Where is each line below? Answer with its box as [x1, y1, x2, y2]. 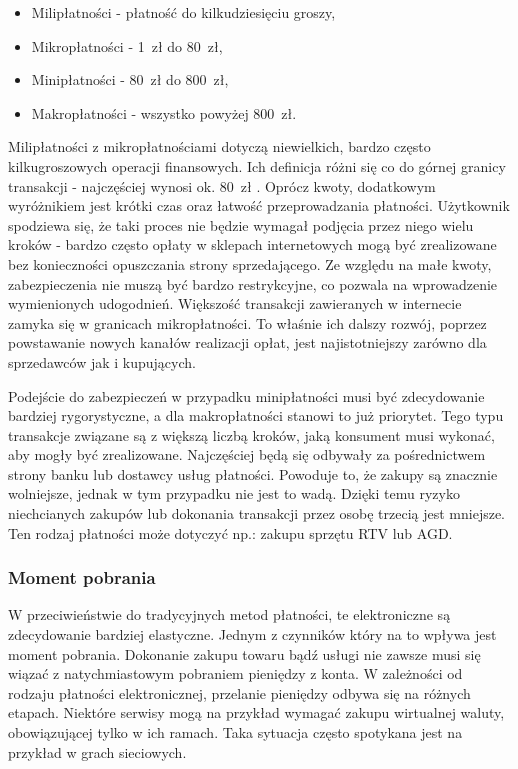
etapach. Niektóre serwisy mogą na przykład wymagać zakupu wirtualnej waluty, [8, 702, 505, 723]
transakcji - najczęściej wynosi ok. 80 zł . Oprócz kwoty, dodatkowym [8, 175, 436, 196]
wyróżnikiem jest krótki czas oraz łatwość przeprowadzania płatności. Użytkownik [8, 195, 510, 216]
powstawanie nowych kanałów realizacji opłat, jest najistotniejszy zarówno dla [8, 332, 487, 353]
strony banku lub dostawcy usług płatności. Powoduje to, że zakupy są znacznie [8, 463, 498, 484]
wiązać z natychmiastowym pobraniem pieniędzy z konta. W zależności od [8, 663, 463, 684]
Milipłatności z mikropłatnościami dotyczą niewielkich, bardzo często [8, 136, 431, 157]
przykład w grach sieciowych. [8, 741, 187, 762]
